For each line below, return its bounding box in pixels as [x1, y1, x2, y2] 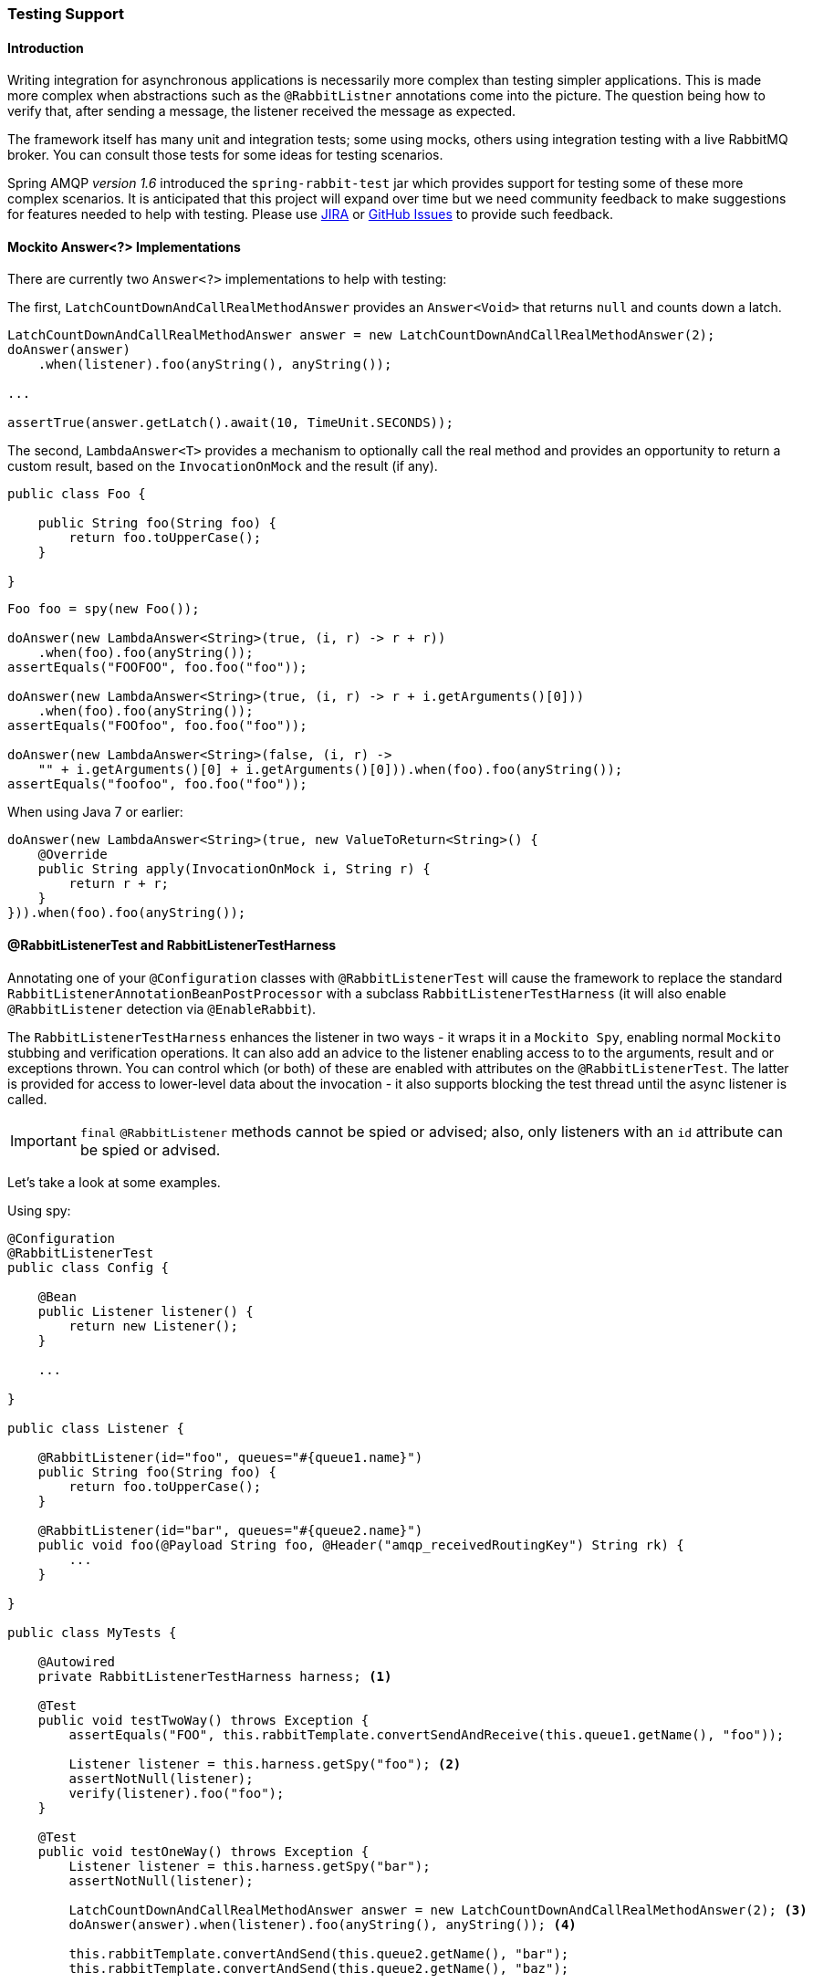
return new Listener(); [68, 1318, 238, 1333]
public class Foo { [7, 486, 146, 502]
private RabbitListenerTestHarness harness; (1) [37, 1668, 392, 1684]
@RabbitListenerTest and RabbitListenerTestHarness [7, 937, 337, 954]
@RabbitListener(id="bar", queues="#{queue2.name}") [37, 1522, 423, 1538]
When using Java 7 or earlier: [7, 804, 183, 820]
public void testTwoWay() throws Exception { [37, 1712, 370, 1727]
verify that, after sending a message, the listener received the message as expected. [7, 103, 516, 120]
